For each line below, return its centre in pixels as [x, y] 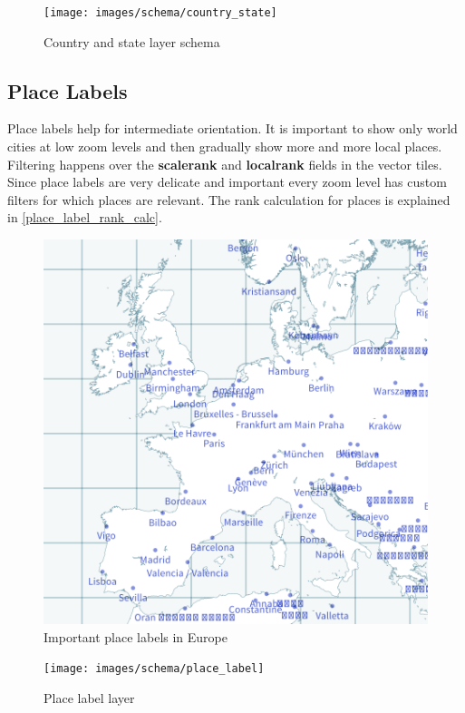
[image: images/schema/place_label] [154, 669]
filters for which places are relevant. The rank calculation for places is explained [229, 199]
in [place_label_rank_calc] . [85, 217]
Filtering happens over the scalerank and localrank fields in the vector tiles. [225, 164]
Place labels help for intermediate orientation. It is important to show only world [232, 128]
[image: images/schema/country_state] [160, 13]
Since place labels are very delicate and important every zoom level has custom [227, 182]
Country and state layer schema [132, 41]
